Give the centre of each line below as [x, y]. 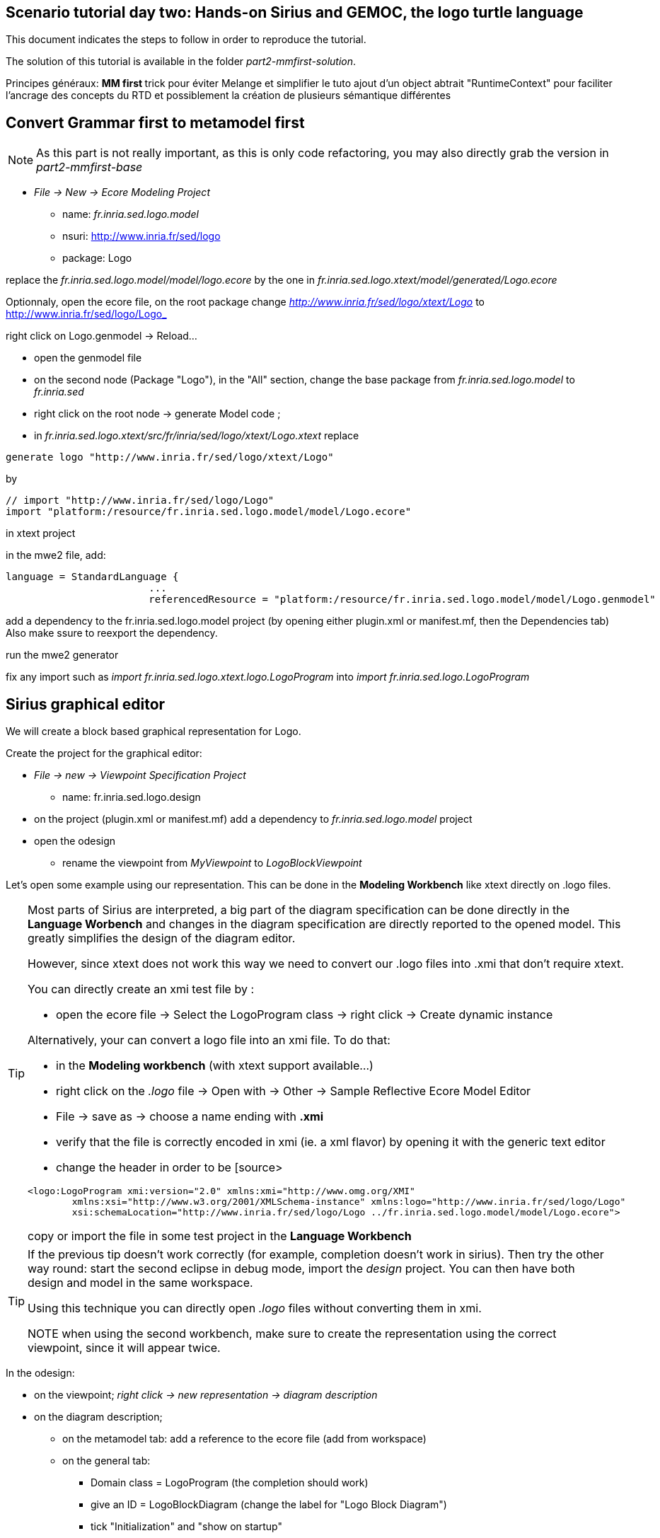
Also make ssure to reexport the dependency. [112, 633]
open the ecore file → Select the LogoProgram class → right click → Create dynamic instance [305, 1015]
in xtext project [41, 533]
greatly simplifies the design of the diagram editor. [162, 938]
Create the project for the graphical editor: [104, 753]
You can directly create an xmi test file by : [141, 989]
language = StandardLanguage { [92, 577]
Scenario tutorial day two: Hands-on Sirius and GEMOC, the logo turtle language [295, 12]
